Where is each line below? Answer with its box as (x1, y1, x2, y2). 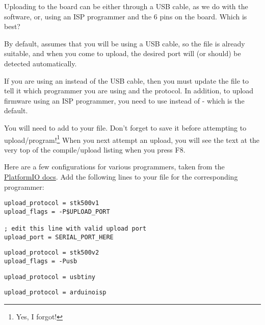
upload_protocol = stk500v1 (4, 199, 99, 207)
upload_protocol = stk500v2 (4, 249, 99, 257)
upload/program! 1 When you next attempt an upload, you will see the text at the (4, 133, 260, 145)
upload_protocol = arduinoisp (4, 289, 107, 296)
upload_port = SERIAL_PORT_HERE (4, 233, 114, 241)
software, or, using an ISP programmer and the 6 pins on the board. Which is (4, 11, 247, 21)
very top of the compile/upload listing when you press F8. (4, 144, 185, 155)
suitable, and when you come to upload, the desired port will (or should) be (4, 48, 241, 59)
